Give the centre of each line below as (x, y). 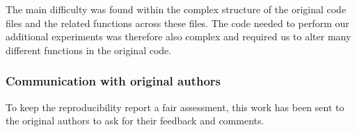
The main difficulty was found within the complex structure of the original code (176, 9)
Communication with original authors (113, 81)
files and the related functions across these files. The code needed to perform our (177, 23)
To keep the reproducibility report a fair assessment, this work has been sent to (175, 107)
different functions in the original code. (89, 50)
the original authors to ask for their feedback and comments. (135, 121)
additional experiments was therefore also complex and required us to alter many (178, 36)
